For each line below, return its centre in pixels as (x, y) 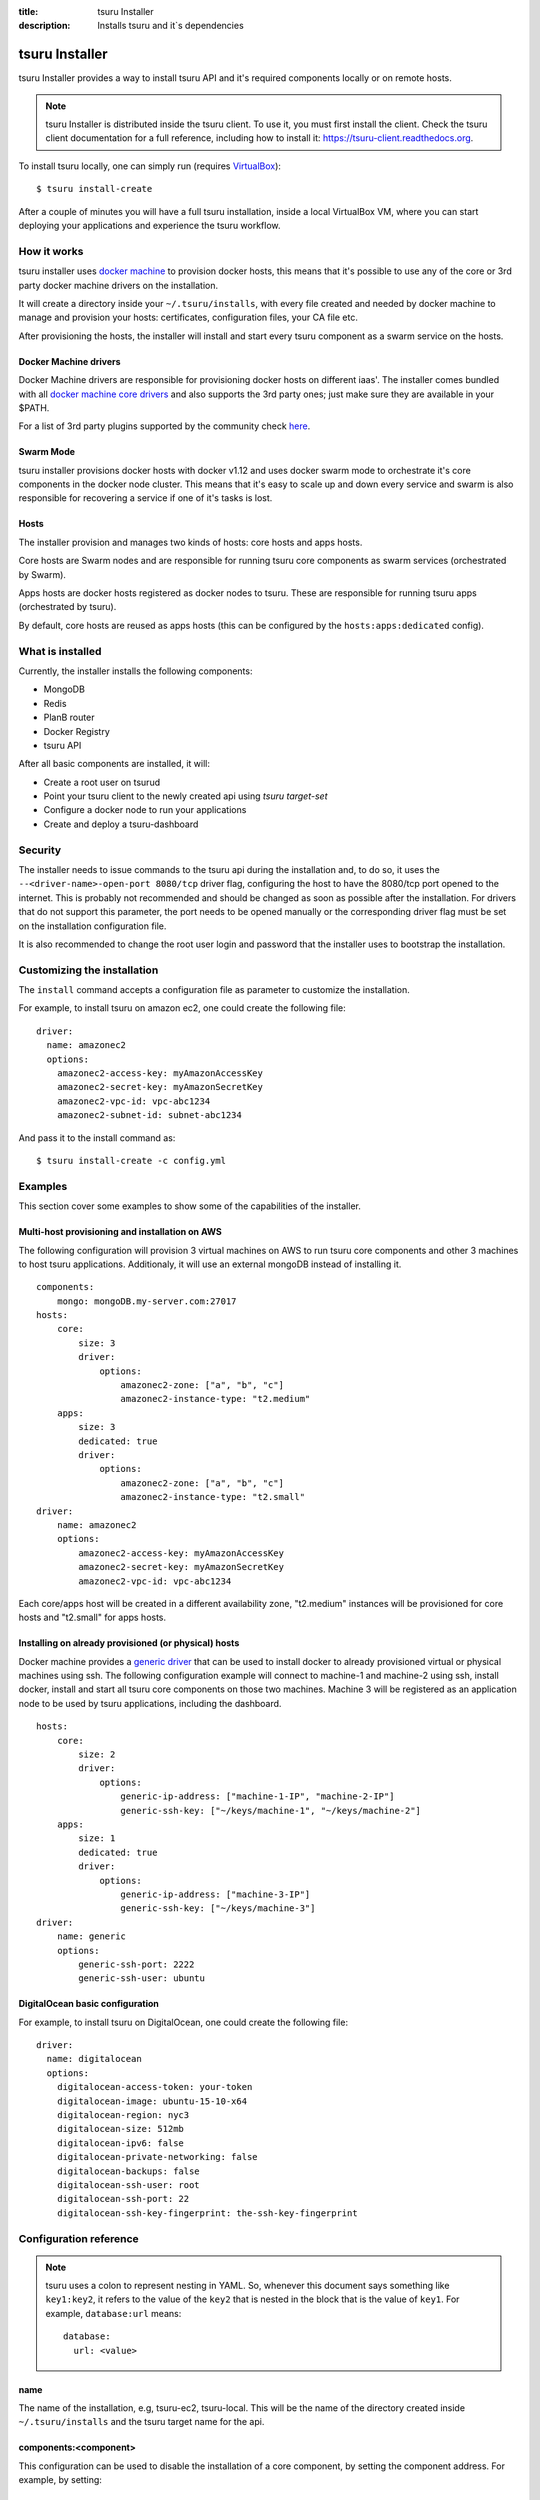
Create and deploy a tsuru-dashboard (121, 824)
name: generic (91, 1936)
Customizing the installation (88, 970)
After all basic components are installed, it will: (114, 764)
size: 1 (97, 1838)
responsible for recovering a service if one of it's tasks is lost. (145, 498)
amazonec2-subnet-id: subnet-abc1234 (149, 1115)
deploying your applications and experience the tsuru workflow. (149, 226)
